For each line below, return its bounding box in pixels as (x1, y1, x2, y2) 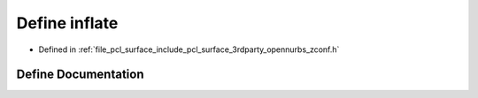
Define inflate (16, 13, 119, 33)
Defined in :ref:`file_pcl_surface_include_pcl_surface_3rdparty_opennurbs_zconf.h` (38, 44, 340, 55)
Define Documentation (16, 67, 144, 82)
